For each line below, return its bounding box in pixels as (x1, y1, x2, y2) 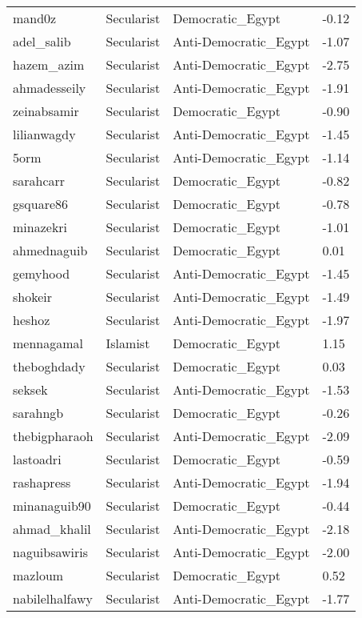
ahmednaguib (13, 241, 88, 259)
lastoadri (13, 450, 62, 468)
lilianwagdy (13, 125, 76, 143)
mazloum (13, 566, 64, 584)
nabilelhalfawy (13, 589, 93, 608)
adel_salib (13, 32, 71, 50)
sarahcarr (13, 171, 66, 190)
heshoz (13, 311, 50, 329)
